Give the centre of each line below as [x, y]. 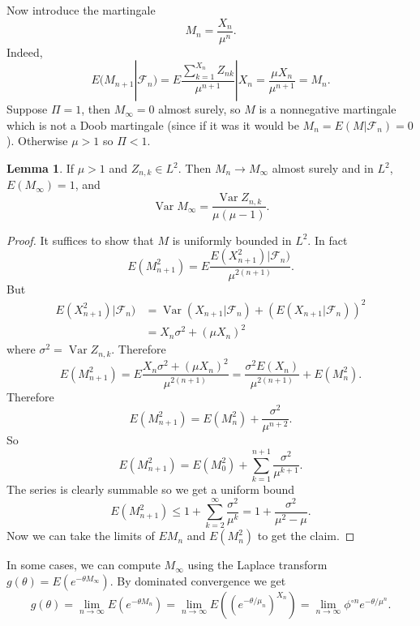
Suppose [27, 109]
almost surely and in [323, 168]
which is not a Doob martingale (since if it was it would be [153, 124]
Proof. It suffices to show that [80, 240]
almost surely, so [199, 109]
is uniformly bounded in [232, 240]
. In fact [328, 240]
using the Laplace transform [257, 565]
